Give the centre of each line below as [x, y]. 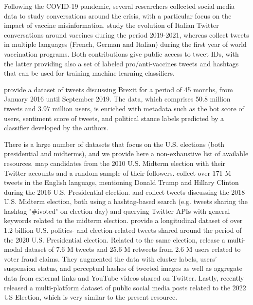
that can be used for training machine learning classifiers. [89, 73]
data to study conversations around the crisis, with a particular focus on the [118, 15]
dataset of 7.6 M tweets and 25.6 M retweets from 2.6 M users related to [133, 249]
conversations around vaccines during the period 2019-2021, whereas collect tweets [126, 34]
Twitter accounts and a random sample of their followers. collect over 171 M [118, 173]
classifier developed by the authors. [56, 128]
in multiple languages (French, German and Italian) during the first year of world [125, 44]
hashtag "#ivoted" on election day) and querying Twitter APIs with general [117, 211]
